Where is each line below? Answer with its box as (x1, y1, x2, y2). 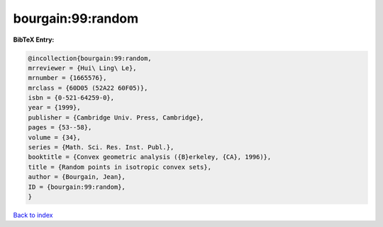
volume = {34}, (28, 133, 81, 141)
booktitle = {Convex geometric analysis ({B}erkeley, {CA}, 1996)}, (28, 153, 272, 161)
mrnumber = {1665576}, (28, 74, 107, 82)
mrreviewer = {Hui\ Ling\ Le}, (28, 64, 138, 72)
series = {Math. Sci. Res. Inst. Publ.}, (28, 144, 174, 151)
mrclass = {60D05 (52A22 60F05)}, (28, 83, 148, 92)
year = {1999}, (28, 103, 81, 112)
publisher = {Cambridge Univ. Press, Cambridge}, (28, 113, 204, 122)
